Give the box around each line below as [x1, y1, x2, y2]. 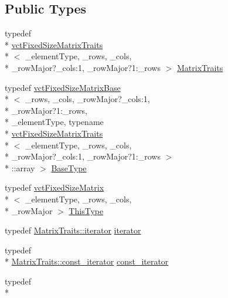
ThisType [69, 204, 104, 216]
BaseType [51, 161, 87, 174]
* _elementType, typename [5, 116, 104, 128]
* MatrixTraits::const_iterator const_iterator [5, 255, 169, 267]
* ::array [5, 161, 35, 174]
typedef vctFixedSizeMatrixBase [5, 81, 121, 93]
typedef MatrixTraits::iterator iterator [5, 224, 141, 236]
